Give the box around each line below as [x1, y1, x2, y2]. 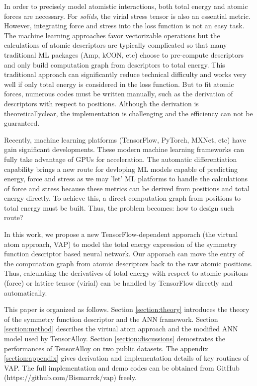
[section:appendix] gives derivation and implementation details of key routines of [4, 353, 249, 363]
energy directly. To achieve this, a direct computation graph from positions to [4, 193, 241, 203]
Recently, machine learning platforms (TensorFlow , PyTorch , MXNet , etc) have [4, 134, 246, 145]
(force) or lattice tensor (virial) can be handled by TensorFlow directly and [4, 278, 233, 288]
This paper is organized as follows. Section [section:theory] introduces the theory [4, 304, 250, 314]
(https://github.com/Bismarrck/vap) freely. [4, 372, 137, 383]
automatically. [4, 287, 47, 298]
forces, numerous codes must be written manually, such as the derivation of [4, 88, 233, 99]
